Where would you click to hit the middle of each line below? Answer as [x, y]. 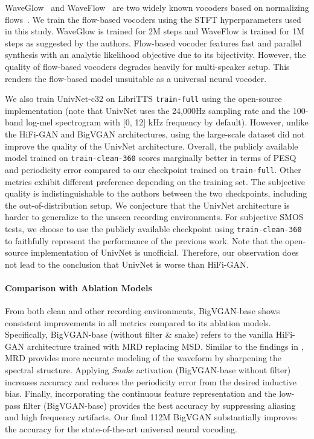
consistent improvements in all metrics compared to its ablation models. [138, 322]
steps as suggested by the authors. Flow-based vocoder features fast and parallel [153, 43]
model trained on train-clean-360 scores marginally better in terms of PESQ [151, 158]
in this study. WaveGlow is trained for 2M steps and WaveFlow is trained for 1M [155, 31]
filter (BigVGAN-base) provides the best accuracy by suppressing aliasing [159, 405]
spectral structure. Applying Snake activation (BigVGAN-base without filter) [148, 370]
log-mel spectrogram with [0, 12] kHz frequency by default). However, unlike [167, 122]
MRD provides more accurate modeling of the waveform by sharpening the [143, 358]
